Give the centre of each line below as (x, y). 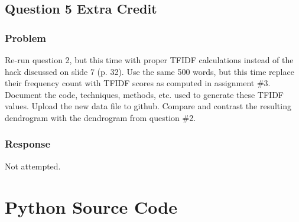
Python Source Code (91, 206)
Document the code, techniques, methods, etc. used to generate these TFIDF (144, 94)
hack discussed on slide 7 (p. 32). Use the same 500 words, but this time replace (149, 71)
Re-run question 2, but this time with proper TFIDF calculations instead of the (149, 60)
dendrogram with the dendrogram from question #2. (100, 117)
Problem (25, 37)
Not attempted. (33, 166)
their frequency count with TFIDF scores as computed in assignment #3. (138, 83)
